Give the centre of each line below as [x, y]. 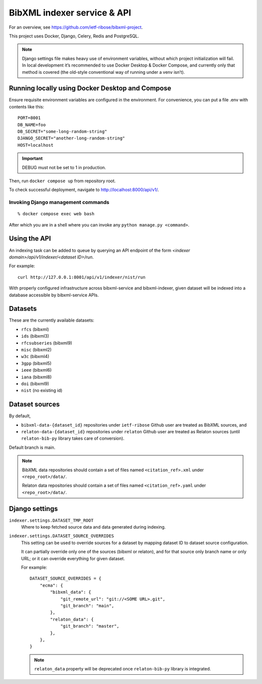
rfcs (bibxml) [35, 329]
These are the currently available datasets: [52, 320]
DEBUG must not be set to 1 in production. [64, 167]
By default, [20, 416]
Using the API [30, 239]
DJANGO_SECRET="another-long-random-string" [72, 138]
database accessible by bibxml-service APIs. [54, 295]
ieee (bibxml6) [36, 370]
